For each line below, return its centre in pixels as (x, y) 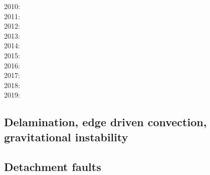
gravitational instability (66, 137)
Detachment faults (53, 166)
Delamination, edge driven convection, (106, 122)
